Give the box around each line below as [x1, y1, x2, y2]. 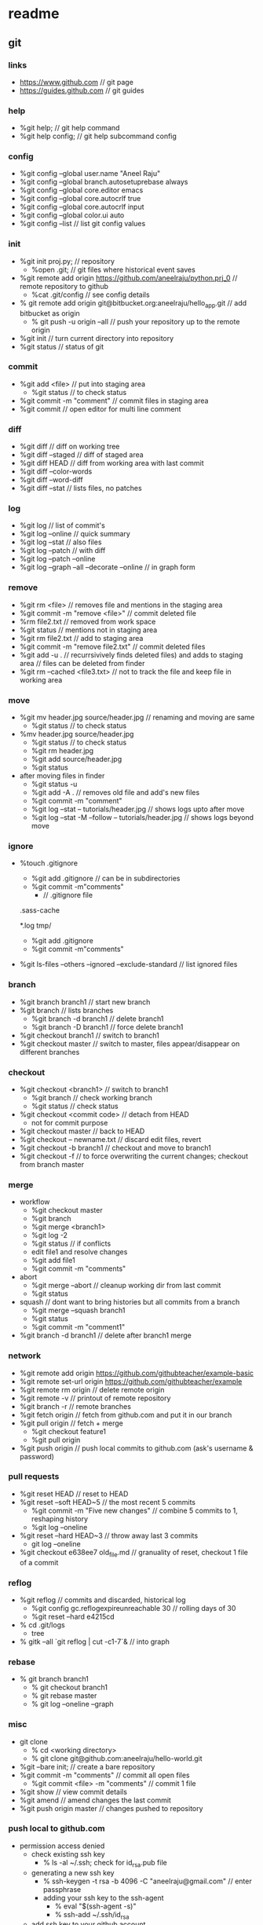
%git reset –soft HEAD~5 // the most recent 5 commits [19, 1497, 196, 1506]
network [8, 1350, 42, 1361]
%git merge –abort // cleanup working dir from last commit [31, 1281, 221, 1290]
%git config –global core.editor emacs [19, 185, 144, 195]
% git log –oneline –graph [31, 1700, 114, 1709]
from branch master [19, 1159, 85, 1169]
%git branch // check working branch [31, 1092, 153, 1102]
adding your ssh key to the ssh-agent [42, 1893, 164, 1902]
